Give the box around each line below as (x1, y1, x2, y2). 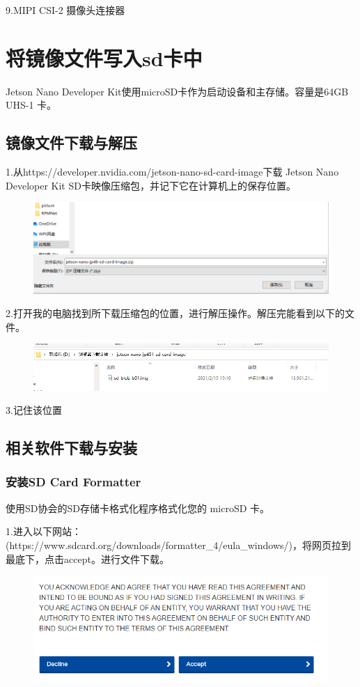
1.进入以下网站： (6, 524, 81, 539)
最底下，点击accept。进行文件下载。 (6, 551, 169, 566)
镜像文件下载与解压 (6, 132, 137, 153)
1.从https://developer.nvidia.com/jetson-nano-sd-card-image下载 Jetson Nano (6, 164, 339, 179)
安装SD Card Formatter (6, 473, 141, 491)
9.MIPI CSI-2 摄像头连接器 (6, 3, 125, 17)
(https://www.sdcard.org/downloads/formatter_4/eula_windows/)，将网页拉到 (6, 537, 351, 552)
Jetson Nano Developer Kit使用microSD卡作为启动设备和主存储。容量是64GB (6, 84, 349, 98)
